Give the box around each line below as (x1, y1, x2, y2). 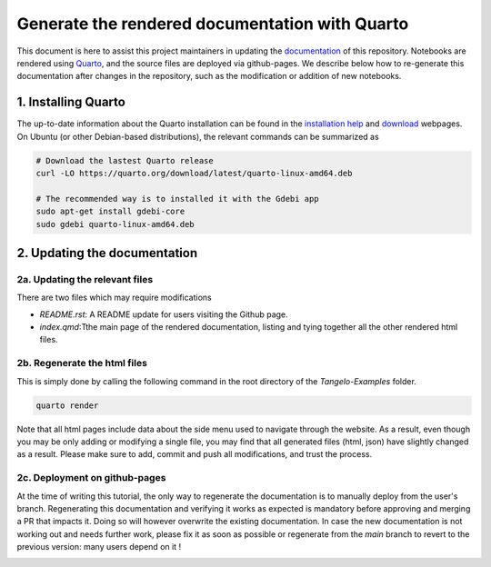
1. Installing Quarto (16, 94, 126, 110)
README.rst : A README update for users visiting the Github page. (39, 309, 288, 320)
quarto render (35, 400, 99, 411)
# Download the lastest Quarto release (35, 155, 214, 165)
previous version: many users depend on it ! (16, 542, 182, 552)
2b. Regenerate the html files (16, 357, 147, 370)
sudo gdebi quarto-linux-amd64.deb (35, 219, 195, 229)
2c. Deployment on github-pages (16, 472, 166, 484)
